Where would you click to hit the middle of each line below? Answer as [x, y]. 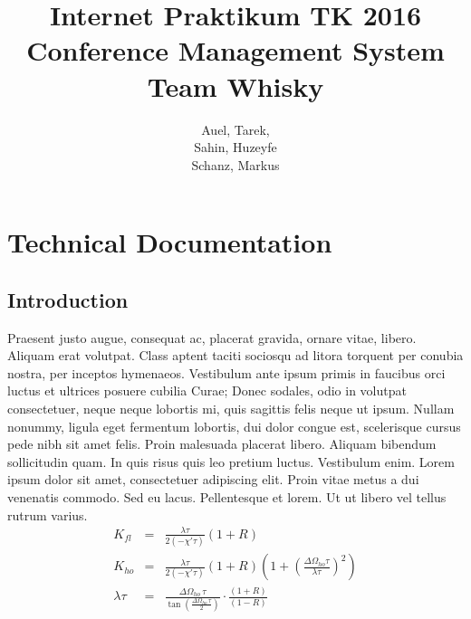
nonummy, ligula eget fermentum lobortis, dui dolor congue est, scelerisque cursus [234, 426]
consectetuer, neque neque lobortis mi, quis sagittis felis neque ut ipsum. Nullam [231, 409]
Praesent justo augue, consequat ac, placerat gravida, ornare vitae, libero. [212, 337]
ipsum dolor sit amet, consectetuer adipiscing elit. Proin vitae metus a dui [213, 479]
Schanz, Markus [235, 164]
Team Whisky [235, 86]
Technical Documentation [170, 242]
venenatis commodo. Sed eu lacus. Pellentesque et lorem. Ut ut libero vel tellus [227, 497]
